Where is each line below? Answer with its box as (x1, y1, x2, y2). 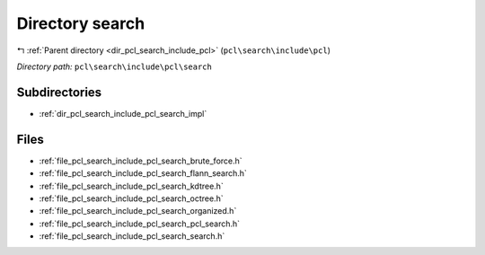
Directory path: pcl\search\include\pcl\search (16, 61, 213, 72)
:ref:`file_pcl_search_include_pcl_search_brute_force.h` (39, 155, 242, 166)
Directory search (16, 13, 145, 33)
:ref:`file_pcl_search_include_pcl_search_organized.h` (39, 206, 237, 216)
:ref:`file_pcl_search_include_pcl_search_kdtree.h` (39, 180, 224, 191)
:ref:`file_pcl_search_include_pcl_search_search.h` (39, 231, 225, 242)
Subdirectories (16, 84, 102, 100)
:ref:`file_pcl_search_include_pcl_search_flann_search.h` (39, 168, 247, 179)
